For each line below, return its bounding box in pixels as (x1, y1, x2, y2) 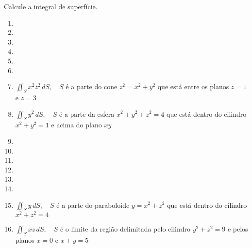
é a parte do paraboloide (56, 200, 130, 210)
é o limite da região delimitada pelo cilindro (60, 224, 191, 234)
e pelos (227, 224, 248, 234)
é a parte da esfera (59, 108, 115, 119)
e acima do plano (51, 120, 102, 130)
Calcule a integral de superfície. (4, 1, 98, 11)
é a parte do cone (66, 81, 118, 92)
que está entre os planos (157, 81, 229, 92)
